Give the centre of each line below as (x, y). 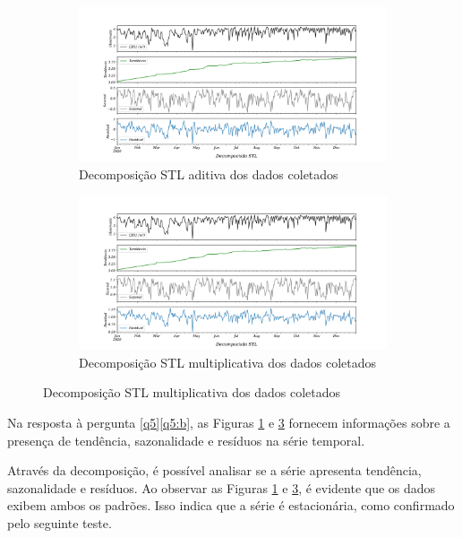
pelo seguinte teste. (60, 522)
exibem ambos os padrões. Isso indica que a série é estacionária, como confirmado (231, 505)
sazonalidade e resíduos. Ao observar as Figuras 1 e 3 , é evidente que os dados (222, 487)
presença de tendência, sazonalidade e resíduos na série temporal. (186, 440)
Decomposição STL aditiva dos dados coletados (209, 174)
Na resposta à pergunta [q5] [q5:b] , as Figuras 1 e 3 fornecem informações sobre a (229, 422)
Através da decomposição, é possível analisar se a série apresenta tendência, (214, 470)
